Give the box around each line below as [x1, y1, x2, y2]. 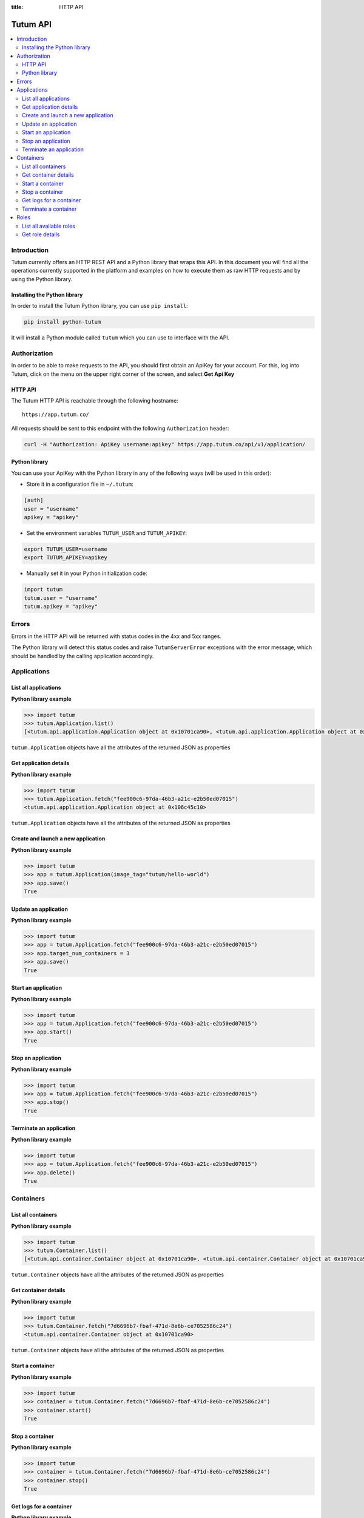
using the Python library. [11, 275, 73, 282]
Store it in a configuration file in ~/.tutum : [26, 480, 133, 488]
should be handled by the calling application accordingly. [11, 652, 154, 659]
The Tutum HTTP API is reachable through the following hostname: [11, 397, 178, 404]
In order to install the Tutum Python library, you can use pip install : [11, 302, 188, 310]
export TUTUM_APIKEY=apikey [24, 554, 107, 561]
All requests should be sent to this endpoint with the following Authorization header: [11, 424, 229, 432]
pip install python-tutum [24, 319, 101, 325]
